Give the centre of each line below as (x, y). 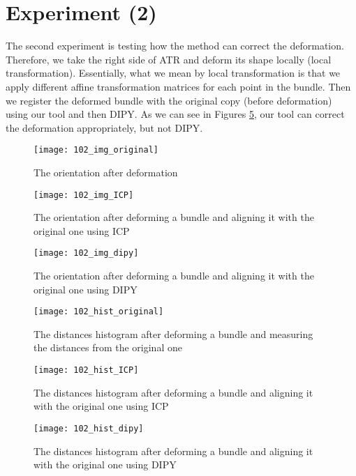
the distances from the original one (108, 347)
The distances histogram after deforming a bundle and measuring (173, 333)
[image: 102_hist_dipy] (89, 428)
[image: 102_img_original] (96, 150)
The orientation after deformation (106, 172)
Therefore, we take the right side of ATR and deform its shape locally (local (169, 59)
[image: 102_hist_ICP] (86, 370)
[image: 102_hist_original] (99, 312)
